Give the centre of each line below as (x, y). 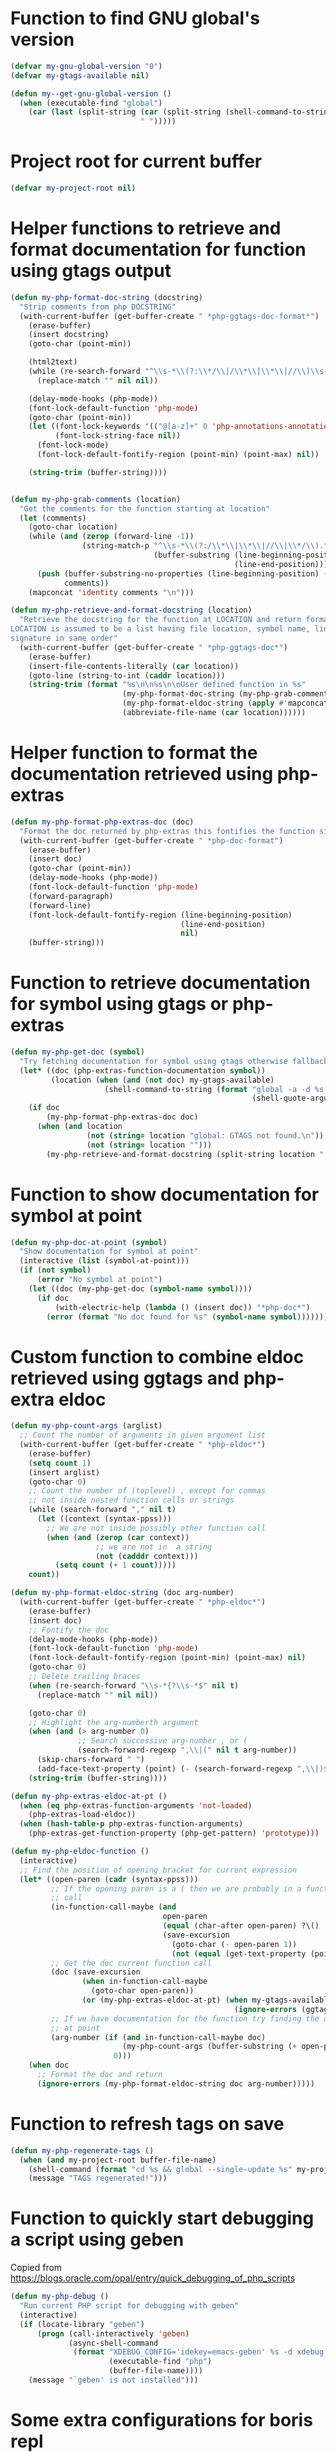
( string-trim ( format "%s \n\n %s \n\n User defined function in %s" (167, 685)
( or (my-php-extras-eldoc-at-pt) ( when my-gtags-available (207, 2000)
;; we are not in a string (154, 1547)
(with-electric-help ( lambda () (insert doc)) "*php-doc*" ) (182, 1307)
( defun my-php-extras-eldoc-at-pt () (89, 1796)
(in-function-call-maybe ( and (113, 1907)
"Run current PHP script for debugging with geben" (129, 2306)
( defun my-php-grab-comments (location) (96, 499)
